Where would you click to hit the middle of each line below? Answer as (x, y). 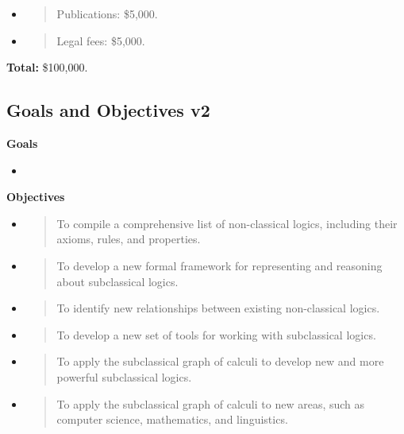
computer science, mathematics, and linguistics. (172, 419)
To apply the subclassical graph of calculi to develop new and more (220, 361)
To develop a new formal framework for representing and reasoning (219, 265)
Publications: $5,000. (107, 14)
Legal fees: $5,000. (101, 40)
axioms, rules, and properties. (129, 239)
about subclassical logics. (117, 281)
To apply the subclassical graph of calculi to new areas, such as (211, 403)
